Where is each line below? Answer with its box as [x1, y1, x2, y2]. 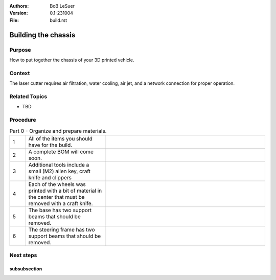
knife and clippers [28, 174, 72, 181]
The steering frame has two [28, 226, 95, 233]
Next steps [9, 252, 37, 259]
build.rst [50, 17, 67, 23]
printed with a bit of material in [28, 187, 102, 194]
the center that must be [28, 193, 85, 200]
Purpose [9, 46, 31, 53]
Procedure [9, 116, 36, 123]
